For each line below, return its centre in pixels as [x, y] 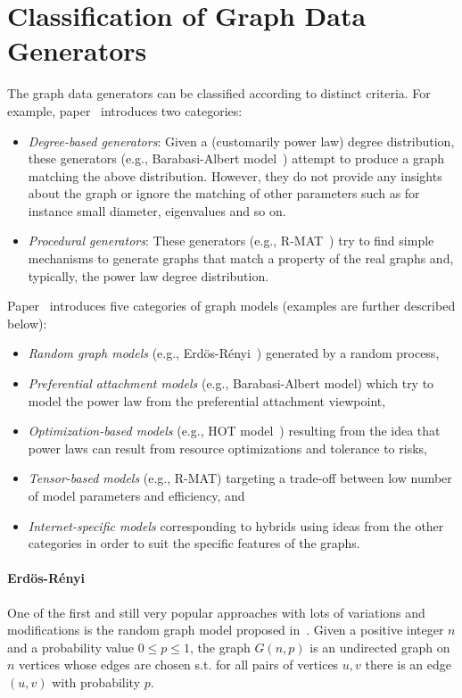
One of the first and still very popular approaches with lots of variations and [216, 612]
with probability [96, 681]
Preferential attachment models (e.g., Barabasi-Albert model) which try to [231, 383]
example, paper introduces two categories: [125, 110]
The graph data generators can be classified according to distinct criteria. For [219, 93]
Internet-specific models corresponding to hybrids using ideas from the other [236, 525]
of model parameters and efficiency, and [136, 495]
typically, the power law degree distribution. [148, 275]
